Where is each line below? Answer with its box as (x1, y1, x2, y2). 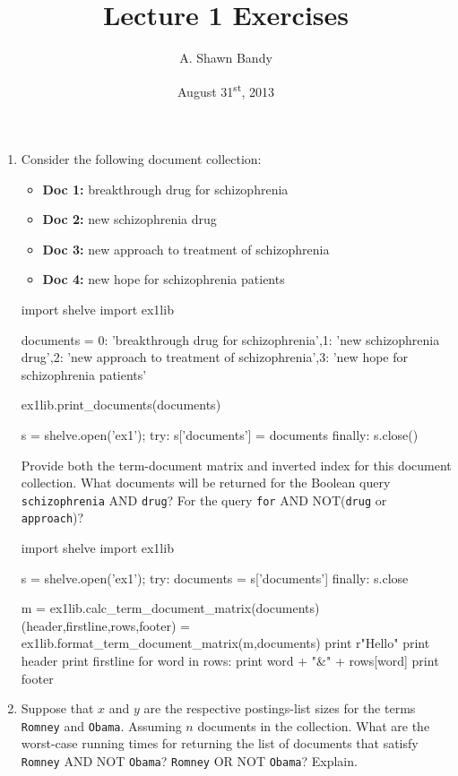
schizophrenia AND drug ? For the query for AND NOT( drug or (21, 490, 387, 509)
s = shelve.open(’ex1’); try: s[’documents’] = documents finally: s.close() (21, 425, 419, 444)
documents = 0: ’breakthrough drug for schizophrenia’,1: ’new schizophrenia (21, 330, 440, 349)
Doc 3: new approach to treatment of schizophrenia (42, 239, 330, 258)
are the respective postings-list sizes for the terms (143, 699, 416, 718)
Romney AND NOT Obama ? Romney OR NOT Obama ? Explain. (21, 752, 358, 770)
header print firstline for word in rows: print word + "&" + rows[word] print (21, 651, 439, 669)
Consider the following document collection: (21, 149, 262, 168)
